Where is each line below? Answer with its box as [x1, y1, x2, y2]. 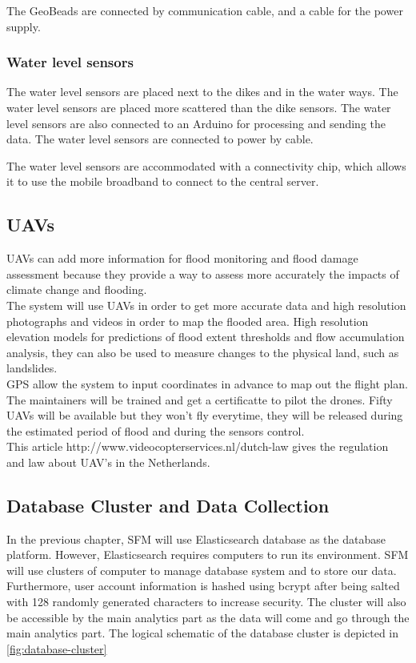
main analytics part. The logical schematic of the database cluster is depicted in [6, 625, 399, 641]
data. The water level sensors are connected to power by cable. [6, 131, 314, 147]
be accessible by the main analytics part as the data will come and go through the [6, 609, 410, 625]
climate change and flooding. [6, 281, 147, 298]
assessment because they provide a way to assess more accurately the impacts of [6, 265, 399, 282]
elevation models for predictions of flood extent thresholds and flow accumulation [6, 328, 405, 345]
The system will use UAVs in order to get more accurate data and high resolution [6, 296, 406, 313]
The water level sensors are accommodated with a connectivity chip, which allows [6, 157, 406, 174]
